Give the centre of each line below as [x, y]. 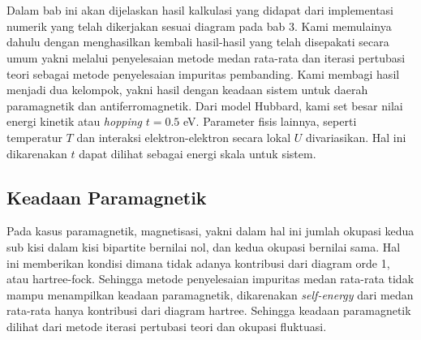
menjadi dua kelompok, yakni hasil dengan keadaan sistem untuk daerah [187, 90]
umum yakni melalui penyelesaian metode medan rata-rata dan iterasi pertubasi [206, 57]
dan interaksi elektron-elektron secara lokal [184, 137]
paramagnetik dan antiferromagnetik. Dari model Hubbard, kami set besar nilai [205, 105]
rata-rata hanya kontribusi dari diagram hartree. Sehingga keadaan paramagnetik [209, 310]
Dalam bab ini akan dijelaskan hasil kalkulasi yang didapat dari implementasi [200, 10]
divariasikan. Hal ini [356, 137]
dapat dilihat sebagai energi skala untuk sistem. [198, 153]
